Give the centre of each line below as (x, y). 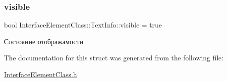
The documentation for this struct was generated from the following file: (114, 58)
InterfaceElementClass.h (41, 74)
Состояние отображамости (44, 41)
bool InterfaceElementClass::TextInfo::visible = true (83, 25)
